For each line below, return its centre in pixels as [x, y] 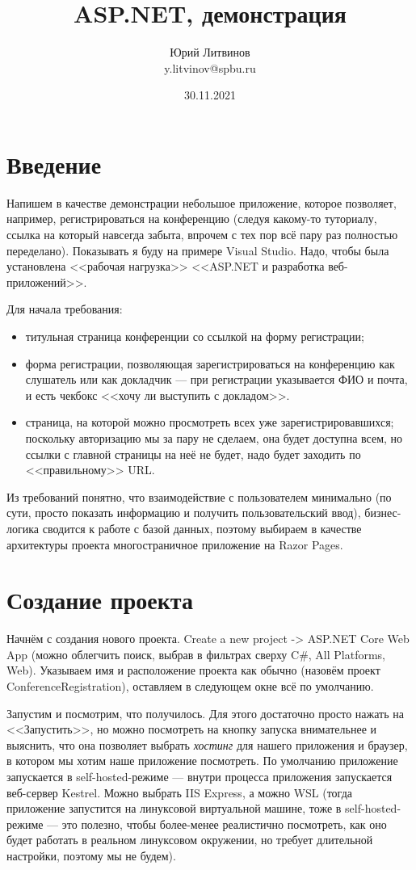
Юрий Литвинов [210, 52]
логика [23, 528]
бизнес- [383, 513]
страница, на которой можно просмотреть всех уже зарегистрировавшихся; [210, 422]
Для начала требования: [65, 309]
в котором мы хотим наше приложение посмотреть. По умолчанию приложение [202, 761]
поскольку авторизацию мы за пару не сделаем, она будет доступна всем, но [214, 437]
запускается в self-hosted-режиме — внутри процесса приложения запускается [200, 776]
